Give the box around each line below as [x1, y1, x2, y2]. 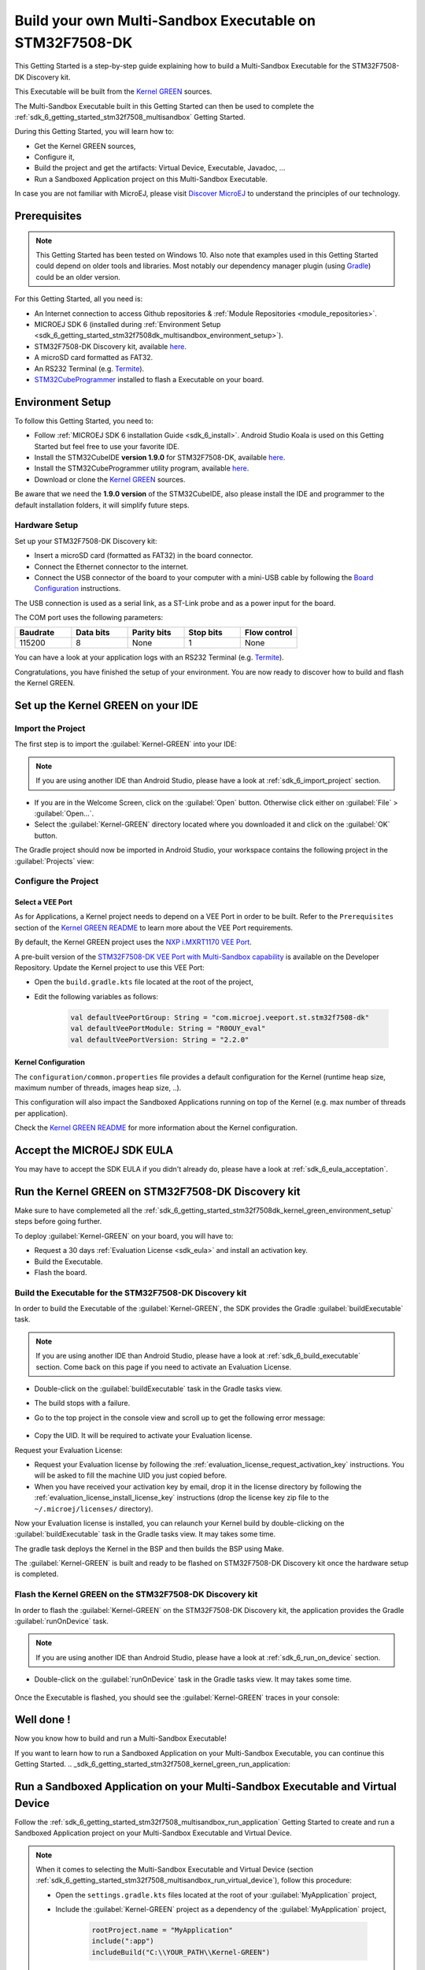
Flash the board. [34, 1267, 87, 1277]
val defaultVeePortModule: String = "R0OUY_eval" [70, 1024, 266, 1033]
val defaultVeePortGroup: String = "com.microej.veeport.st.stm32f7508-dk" [70, 1013, 370, 1022]
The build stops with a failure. [34, 1399, 131, 1408]
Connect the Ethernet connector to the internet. [34, 562, 189, 571]
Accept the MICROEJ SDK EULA [14, 1143, 174, 1157]
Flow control [244, 627, 293, 638]
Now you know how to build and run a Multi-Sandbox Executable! [14, 1734, 227, 1743]
